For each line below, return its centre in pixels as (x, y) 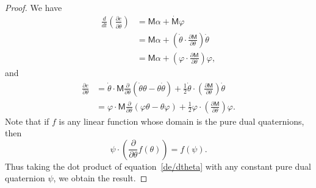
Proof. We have (34, 7)
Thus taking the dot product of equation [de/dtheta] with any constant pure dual (158, 166)
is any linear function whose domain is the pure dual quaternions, (181, 121)
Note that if (27, 121)
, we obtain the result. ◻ (100, 178)
